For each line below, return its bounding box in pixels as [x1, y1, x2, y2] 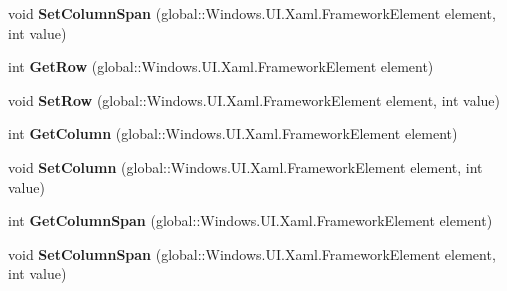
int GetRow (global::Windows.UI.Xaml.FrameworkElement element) [8, 56, 434, 77]
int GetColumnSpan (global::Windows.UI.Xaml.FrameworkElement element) [8, 210, 493, 231]
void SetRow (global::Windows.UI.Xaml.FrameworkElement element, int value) [8, 89, 500, 110]
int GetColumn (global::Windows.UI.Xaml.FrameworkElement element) [8, 123, 458, 144]
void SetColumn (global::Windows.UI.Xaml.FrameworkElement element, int [8, 156, 483, 177]
